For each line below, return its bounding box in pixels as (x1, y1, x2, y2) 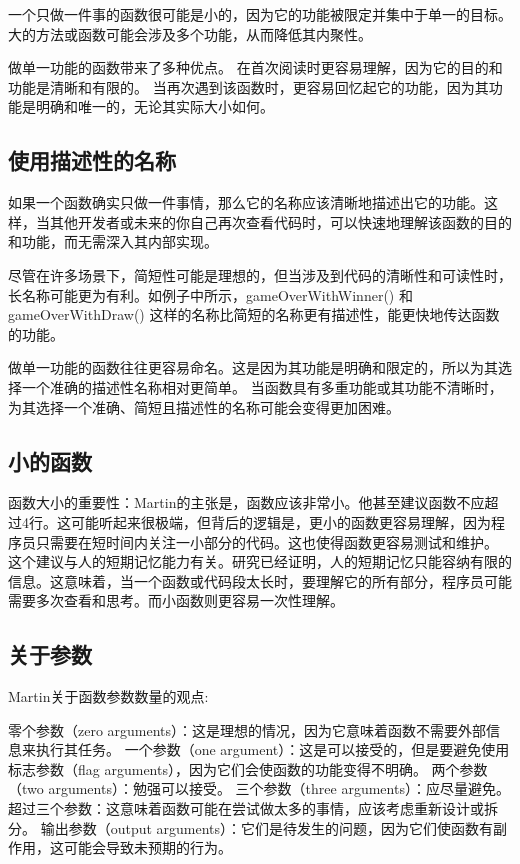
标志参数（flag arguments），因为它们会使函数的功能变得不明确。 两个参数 (8, 758, 488, 779)
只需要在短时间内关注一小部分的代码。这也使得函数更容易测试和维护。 (35, 531, 498, 552)
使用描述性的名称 (8, 145, 176, 176)
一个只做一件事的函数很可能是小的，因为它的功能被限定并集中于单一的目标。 (8, 4, 512, 24)
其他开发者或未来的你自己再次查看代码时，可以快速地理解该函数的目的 (49, 211, 512, 232)
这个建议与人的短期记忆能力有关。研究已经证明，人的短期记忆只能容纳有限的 (8, 551, 512, 572)
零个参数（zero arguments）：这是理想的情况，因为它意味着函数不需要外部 (8, 719, 487, 740)
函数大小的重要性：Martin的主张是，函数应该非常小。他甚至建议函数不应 (8, 492, 485, 513)
